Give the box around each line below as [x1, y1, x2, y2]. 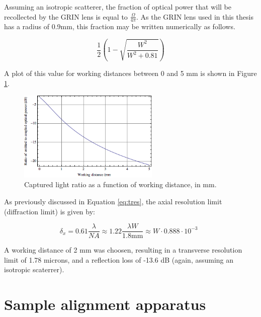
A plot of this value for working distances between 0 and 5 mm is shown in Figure [4, 68, 257, 78]
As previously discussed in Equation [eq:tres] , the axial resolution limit [4, 196, 222, 206]
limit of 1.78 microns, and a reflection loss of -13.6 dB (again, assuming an [4, 254, 234, 265]
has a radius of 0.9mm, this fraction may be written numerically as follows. [4, 21, 235, 32]
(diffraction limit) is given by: [4, 206, 95, 216]
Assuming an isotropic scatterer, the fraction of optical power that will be [4, 2, 232, 12]
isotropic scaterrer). [4, 264, 64, 275]
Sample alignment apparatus [4, 294, 206, 314]
